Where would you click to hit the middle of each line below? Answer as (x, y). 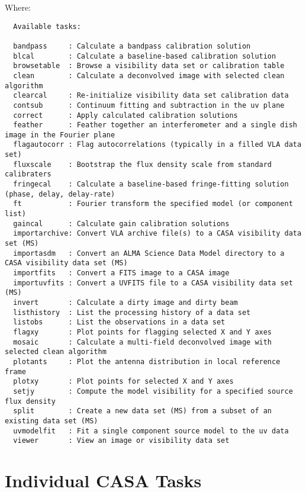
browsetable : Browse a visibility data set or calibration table (149, 66)
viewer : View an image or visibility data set (121, 441)
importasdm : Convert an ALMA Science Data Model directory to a (149, 253)
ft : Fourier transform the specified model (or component (153, 204)
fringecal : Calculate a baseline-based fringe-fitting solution (151, 184)
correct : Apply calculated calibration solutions (125, 115)
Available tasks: (47, 26)
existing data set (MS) (51, 421)
